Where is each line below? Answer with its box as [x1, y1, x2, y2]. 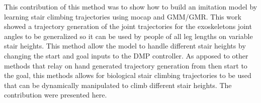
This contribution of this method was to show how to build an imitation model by [4, 1, 257, 11]
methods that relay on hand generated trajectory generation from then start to [4, 60, 247, 70]
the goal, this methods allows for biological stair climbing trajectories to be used [4, 70, 251, 80]
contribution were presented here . [4, 89, 107, 100]
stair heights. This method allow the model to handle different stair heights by [4, 40, 246, 51]
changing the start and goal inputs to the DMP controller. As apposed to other [4, 50, 248, 60]
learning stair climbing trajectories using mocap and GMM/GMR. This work [4, 11, 241, 21]
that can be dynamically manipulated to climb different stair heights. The [4, 79, 232, 90]
